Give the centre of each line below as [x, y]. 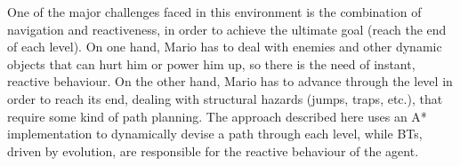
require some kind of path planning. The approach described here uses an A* [217, 116]
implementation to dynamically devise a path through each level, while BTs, [215, 134]
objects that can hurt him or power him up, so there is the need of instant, [211, 63]
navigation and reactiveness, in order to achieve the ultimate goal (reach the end [227, 29]
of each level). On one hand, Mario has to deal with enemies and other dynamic [225, 47]
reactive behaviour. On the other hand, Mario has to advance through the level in [230, 81]
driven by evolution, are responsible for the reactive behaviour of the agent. [213, 150]
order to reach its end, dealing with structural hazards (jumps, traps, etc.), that [225, 98]
